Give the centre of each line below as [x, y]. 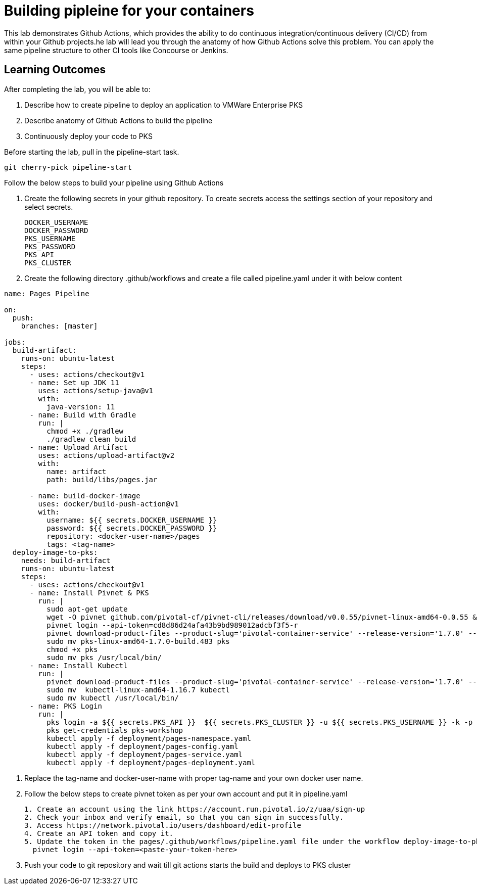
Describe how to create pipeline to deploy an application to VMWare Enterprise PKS [164, 105]
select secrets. [49, 207]
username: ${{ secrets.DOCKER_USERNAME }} [132, 520]
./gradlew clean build [91, 439]
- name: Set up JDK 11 [74, 382]
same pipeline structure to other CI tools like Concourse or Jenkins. [116, 50]
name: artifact [77, 471]
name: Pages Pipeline [47, 293]
